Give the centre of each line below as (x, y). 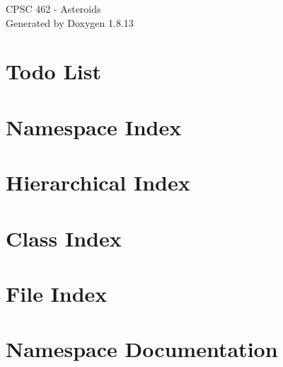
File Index (57, 293)
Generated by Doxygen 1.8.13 (70, 22)
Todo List (53, 71)
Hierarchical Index (98, 182)
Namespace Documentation (142, 349)
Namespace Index (94, 126)
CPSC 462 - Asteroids (53, 9)
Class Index (64, 238)
